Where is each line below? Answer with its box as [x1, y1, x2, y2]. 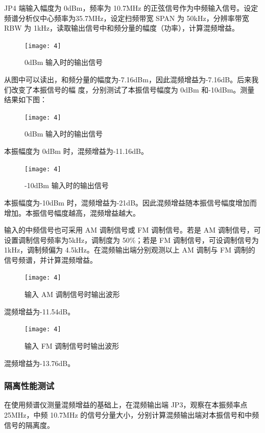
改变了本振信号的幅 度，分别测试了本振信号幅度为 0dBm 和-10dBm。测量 [11, 84, 255, 95]
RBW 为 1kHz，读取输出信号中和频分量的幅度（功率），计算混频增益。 [4, 22, 239, 33]
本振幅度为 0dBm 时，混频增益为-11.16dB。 [4, 146, 148, 156]
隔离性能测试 [4, 379, 55, 392]
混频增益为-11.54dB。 [4, 306, 75, 316]
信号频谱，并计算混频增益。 [4, 254, 97, 265]
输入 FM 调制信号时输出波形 [25, 340, 119, 351]
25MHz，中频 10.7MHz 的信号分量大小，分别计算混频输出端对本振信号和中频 [4, 409, 259, 420]
